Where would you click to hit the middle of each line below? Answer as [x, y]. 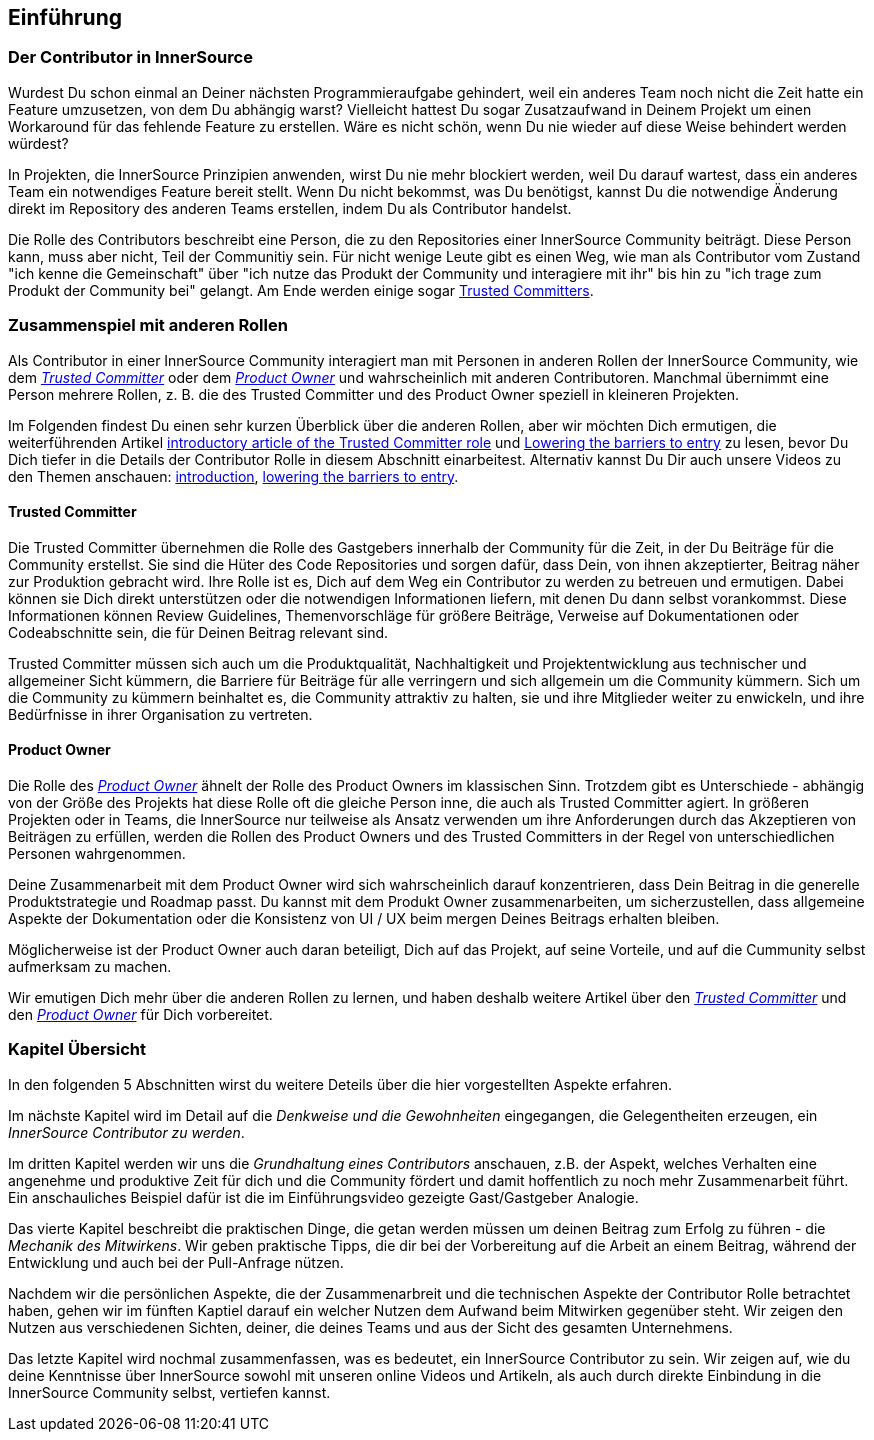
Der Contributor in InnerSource [130, 57]
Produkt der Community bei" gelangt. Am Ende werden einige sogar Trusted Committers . [301, 290]
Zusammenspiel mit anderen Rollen [148, 325]
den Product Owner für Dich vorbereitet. [140, 1014]
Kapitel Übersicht [77, 1049]
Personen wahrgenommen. [97, 853]
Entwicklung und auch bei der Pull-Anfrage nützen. [176, 1262]
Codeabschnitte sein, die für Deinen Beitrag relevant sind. [198, 632]
